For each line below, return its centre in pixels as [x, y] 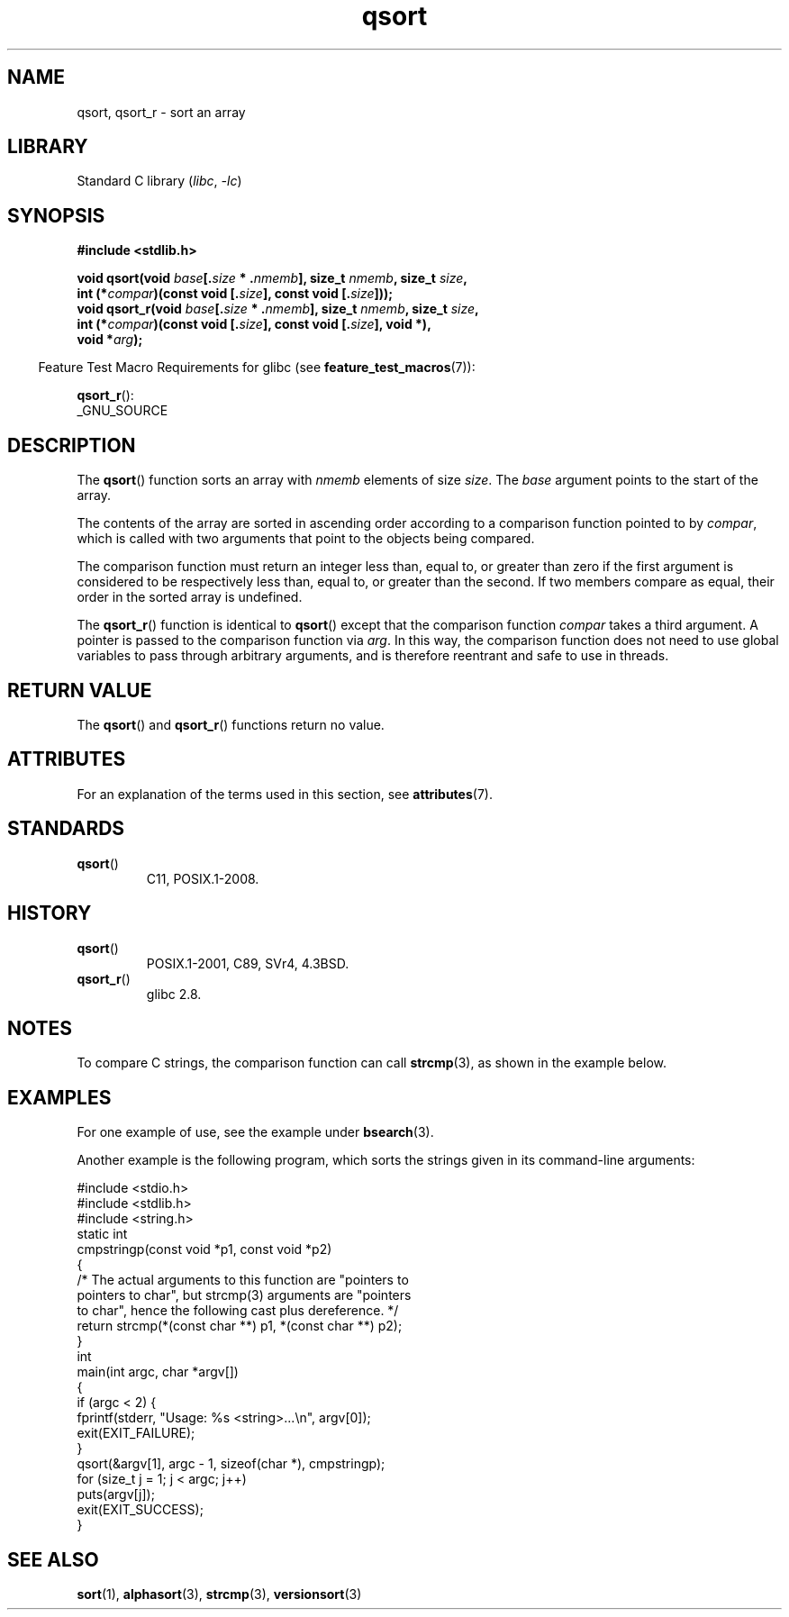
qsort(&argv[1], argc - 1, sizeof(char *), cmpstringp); [231, 1464]
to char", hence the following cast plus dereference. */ [238, 1311]
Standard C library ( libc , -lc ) [159, 181]
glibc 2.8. [174, 994]
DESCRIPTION [72, 445]
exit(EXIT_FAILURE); [136, 1433]
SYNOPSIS [56, 215]
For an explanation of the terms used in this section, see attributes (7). [285, 794]
